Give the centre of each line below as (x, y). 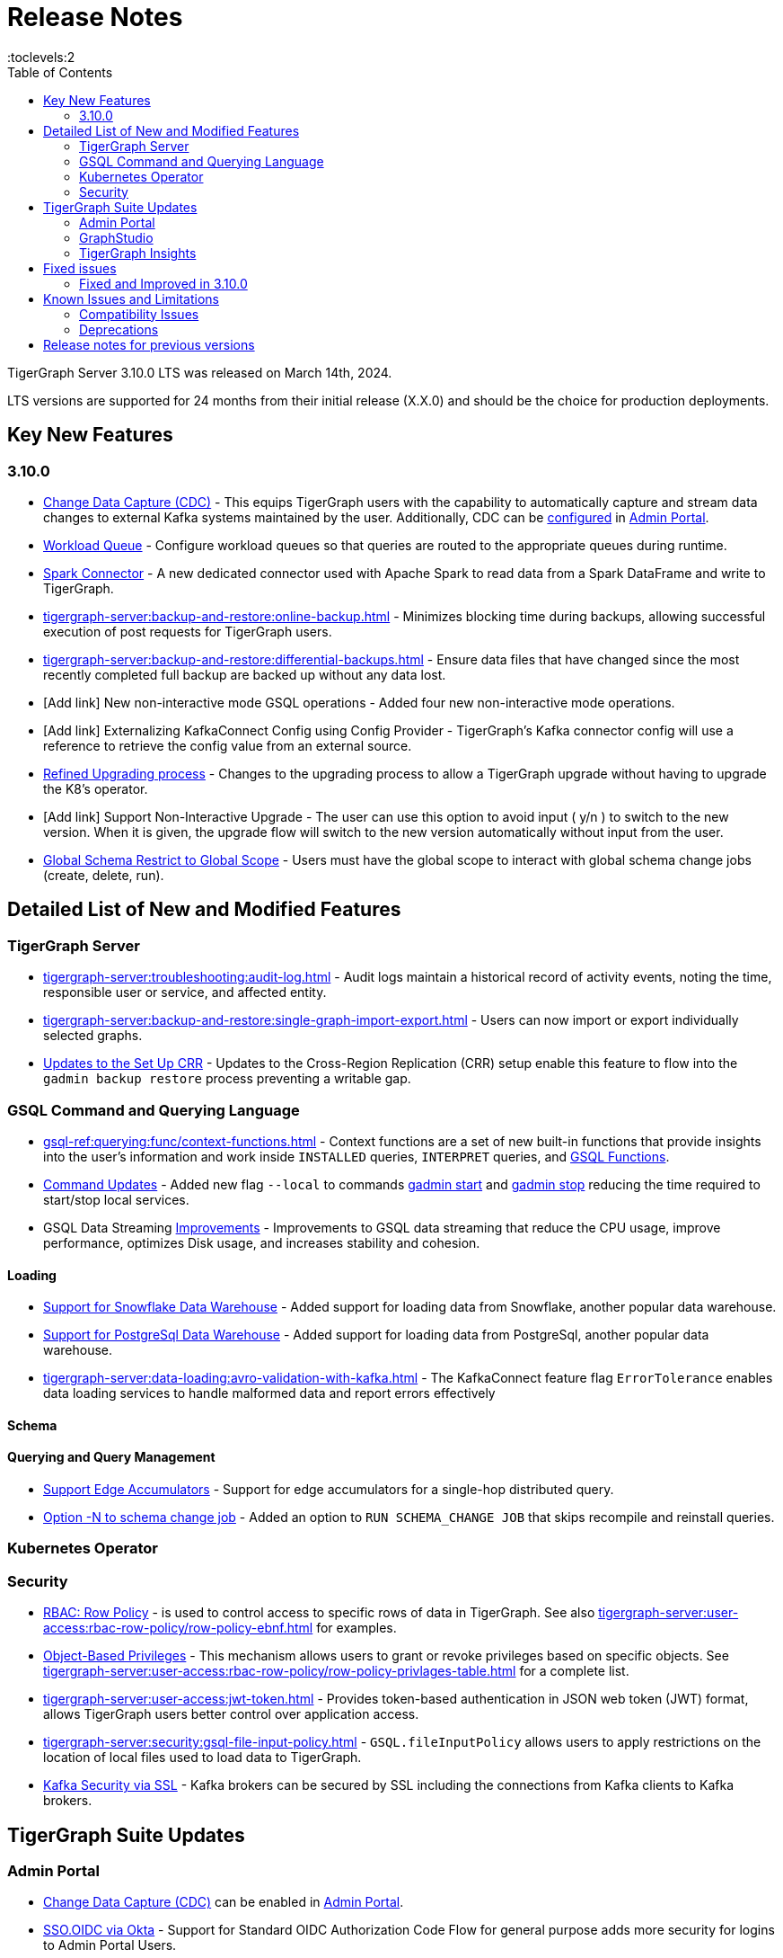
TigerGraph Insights (138, 253)
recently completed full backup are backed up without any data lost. (245, 674)
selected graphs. (93, 1036)
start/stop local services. (116, 1199)
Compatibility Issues (139, 314)
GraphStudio (116, 237)
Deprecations (119, 329)
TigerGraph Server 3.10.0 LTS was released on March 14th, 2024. (200, 372)
